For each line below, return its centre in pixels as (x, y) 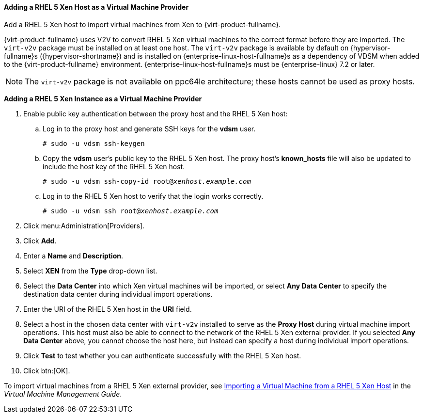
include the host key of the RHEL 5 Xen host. (114, 166)
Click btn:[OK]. (47, 370)
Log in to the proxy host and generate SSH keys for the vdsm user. (149, 128)
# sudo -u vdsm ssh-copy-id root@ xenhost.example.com (147, 181)
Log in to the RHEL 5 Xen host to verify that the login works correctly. (153, 196)
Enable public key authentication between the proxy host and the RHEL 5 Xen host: (156, 113)
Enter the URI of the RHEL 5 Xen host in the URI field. (108, 309)
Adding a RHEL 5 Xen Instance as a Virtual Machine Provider (103, 98)
